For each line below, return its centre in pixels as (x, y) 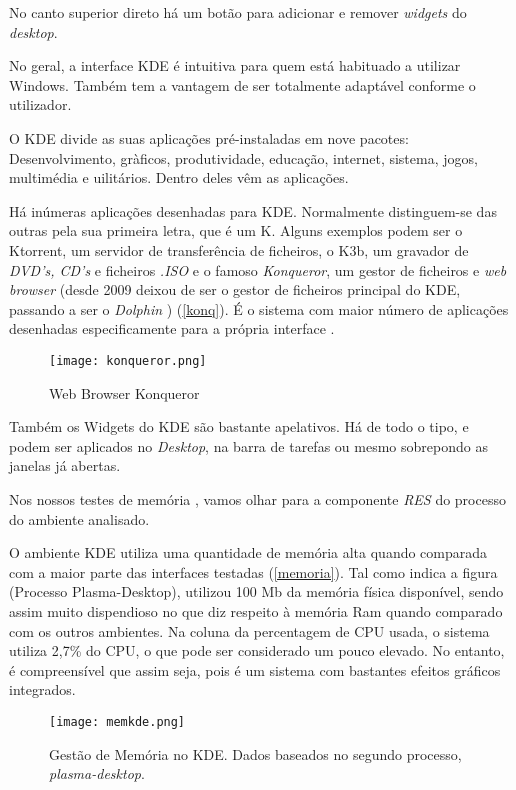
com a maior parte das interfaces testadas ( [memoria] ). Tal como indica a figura (253, 571)
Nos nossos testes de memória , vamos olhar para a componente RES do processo (257, 498)
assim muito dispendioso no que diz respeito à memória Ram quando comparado (256, 610)
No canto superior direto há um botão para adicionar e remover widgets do (238, 12)
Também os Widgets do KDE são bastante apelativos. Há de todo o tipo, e (239, 426)
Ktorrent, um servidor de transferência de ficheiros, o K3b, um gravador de (239, 249)
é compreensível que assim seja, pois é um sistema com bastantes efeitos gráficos (255, 669)
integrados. (42, 689)
